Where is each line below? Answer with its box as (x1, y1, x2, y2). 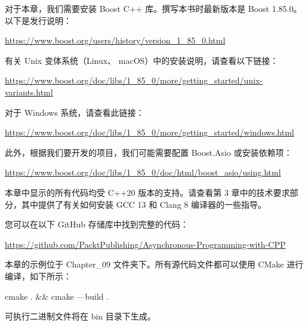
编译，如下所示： (5, 269, 72, 282)
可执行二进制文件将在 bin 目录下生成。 (5, 310, 156, 322)
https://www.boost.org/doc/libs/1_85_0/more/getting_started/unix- (5, 74, 263, 87)
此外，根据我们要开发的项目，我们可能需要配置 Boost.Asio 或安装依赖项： (5, 146, 292, 158)
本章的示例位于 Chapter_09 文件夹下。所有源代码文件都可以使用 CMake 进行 (5, 258, 304, 270)
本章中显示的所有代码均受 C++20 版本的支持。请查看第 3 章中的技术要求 (5, 186, 290, 198)
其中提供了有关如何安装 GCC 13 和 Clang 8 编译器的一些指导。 (21, 198, 266, 210)
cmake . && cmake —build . (5, 290, 109, 302)
